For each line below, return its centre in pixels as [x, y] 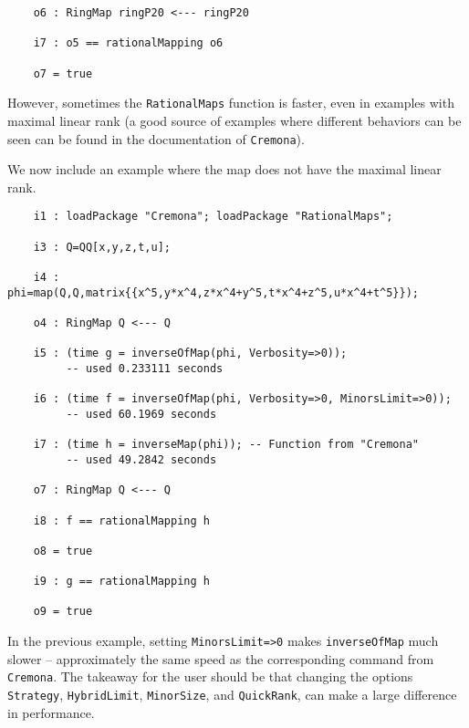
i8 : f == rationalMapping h [121, 520]
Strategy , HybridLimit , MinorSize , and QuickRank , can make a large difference [232, 694]
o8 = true [63, 551]
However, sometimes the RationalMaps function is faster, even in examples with [231, 103]
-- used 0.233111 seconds [145, 368]
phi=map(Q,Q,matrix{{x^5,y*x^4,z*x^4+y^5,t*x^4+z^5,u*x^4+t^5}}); [214, 292]
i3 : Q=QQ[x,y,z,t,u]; [102, 247]
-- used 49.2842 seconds [141, 459]
